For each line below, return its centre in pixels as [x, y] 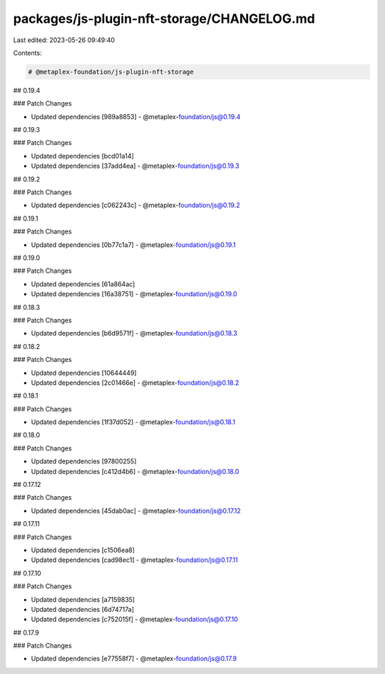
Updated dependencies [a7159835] [83, 599]
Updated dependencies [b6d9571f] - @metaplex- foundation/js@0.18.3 [134, 333]
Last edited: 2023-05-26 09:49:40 [64, 40]
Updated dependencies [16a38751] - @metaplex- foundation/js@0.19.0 [134, 294]
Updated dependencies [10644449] [84, 373]
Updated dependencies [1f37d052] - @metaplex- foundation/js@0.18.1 [133, 422]
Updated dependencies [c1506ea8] [83, 550]
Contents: [27, 53]
